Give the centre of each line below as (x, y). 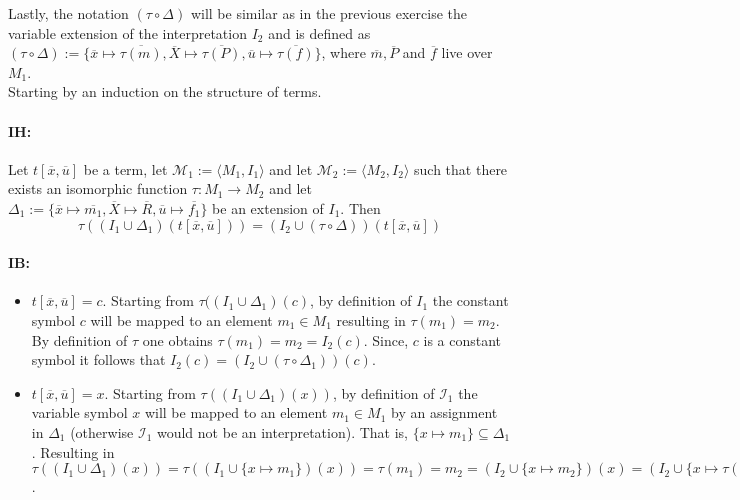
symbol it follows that (98, 359)
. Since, (386, 339)
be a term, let (125, 168)
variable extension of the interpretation (127, 32)
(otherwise (102, 431)
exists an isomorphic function (98, 188)
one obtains (177, 339)
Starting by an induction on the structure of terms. (165, 91)
